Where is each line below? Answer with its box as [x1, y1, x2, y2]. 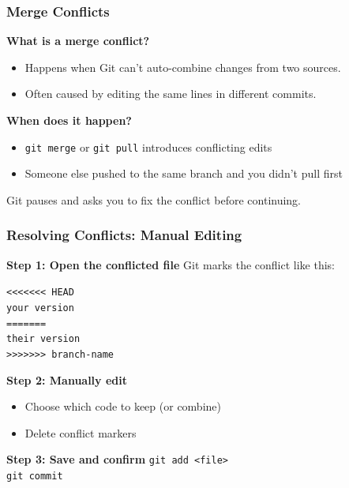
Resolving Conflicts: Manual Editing [6, 225, 242, 245]
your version [6, 302, 74, 313]
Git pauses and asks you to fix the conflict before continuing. [6, 191, 302, 208]
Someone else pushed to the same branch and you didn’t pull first [24, 165, 343, 182]
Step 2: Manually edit [6, 371, 127, 388]
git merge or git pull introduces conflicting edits [24, 138, 272, 155]
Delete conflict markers [24, 424, 137, 441]
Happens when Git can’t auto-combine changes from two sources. [24, 58, 341, 75]
